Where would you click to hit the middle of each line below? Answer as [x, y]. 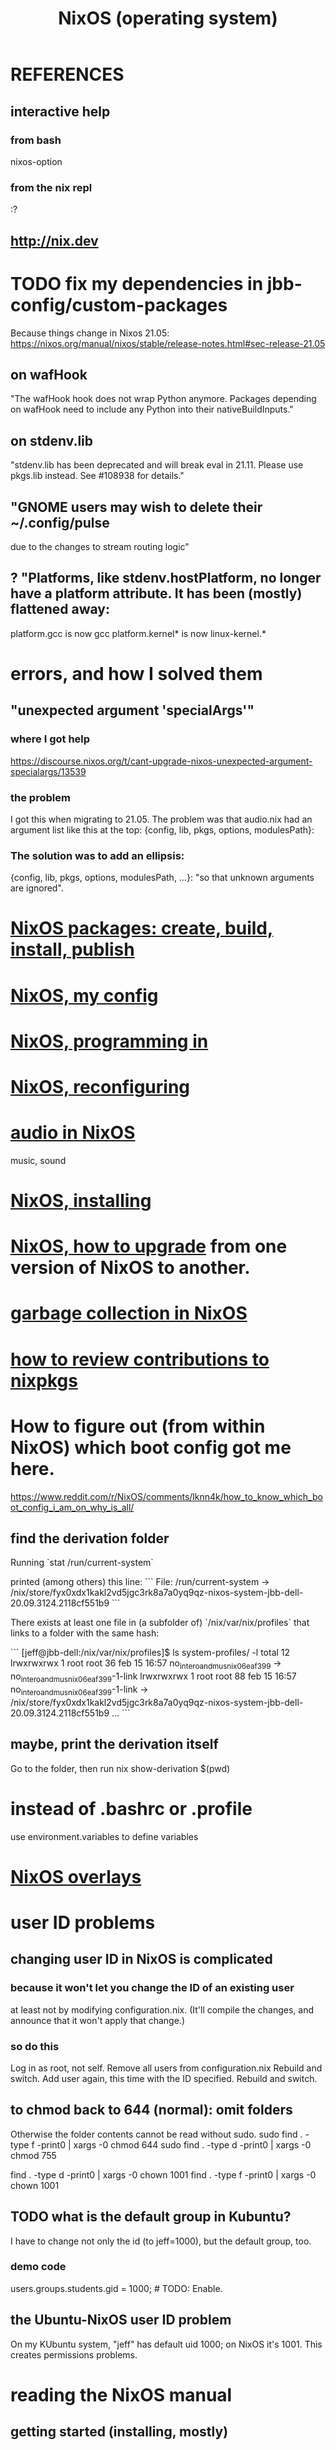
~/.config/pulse [60, 522]
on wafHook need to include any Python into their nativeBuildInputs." [152, 409]
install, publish [72, 949]
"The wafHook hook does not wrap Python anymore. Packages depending [163, 399]
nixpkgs [44, 1380]
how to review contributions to [140, 1359]
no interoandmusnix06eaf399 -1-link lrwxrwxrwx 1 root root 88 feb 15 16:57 [153, 1677]
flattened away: [60, 609]
